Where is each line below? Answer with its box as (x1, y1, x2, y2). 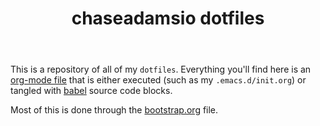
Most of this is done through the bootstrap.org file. (10, 104, 219, 116)
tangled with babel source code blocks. (10, 85, 173, 97)
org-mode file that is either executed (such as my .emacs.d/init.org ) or (10, 74, 307, 86)
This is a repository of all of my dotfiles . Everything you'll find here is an (10, 63, 312, 76)
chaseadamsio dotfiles (71, 7, 265, 30)
